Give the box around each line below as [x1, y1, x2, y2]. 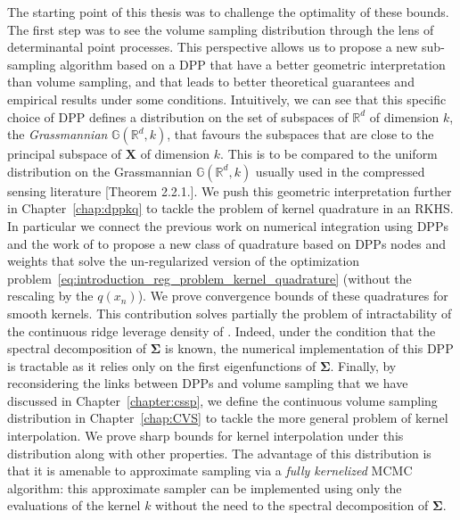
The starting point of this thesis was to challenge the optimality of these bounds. [7, 3, 449, 21]
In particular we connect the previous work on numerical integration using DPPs [7, 216, 448, 235]
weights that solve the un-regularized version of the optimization [7, 252, 360, 270]
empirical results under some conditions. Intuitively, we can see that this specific [7, 89, 447, 108]
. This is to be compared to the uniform [220, 144, 438, 163]
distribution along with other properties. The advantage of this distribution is [7, 443, 431, 462]
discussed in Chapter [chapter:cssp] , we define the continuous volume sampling [7, 391, 438, 409]
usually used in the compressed [255, 161, 425, 180]
